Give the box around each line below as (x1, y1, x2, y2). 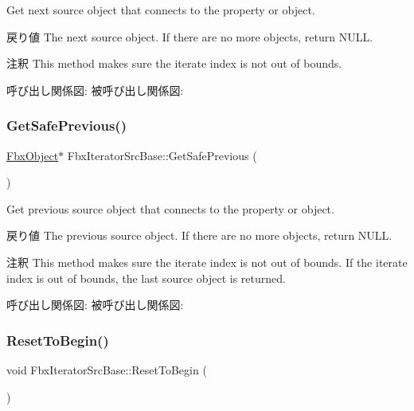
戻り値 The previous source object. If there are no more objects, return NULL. (6, 227, 393, 244)
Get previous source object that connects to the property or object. (6, 200, 334, 217)
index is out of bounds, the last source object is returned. (6, 269, 286, 286)
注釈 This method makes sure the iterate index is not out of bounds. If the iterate (6, 253, 408, 270)
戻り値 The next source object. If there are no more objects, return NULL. (6, 28, 373, 45)
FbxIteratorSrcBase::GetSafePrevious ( (67, 147, 257, 163)
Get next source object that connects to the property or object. (6, 2, 315, 18)
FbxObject (6, 147, 59, 163)
